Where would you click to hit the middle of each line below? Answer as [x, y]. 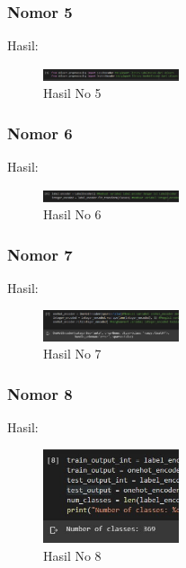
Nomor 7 [40, 254]
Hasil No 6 [72, 214]
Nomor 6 [40, 133]
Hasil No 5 [72, 93]
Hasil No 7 [72, 354]
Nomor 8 [40, 393]
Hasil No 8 [72, 555]
